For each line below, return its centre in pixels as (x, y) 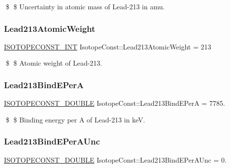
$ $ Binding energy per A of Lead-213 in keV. (75, 119)
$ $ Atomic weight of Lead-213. (54, 63)
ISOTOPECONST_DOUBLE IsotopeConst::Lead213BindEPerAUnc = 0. (115, 159)
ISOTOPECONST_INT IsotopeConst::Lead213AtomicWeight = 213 (108, 46)
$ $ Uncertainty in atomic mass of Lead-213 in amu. (85, 6)
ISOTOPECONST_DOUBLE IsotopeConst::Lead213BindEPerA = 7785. (115, 103)
